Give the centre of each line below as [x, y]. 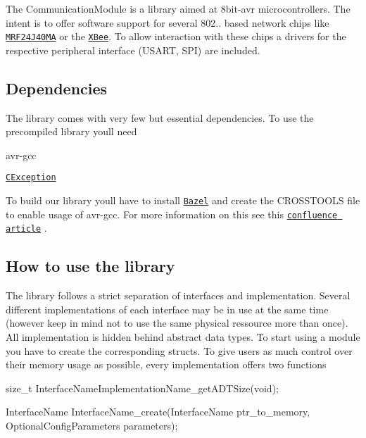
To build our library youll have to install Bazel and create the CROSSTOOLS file [183, 200]
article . [26, 228]
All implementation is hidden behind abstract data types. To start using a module [183, 337]
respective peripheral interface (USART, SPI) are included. [133, 50]
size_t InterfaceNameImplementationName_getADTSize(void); [142, 388]
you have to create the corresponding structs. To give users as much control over [179, 350]
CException [31, 178]
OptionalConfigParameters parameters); [92, 425]
